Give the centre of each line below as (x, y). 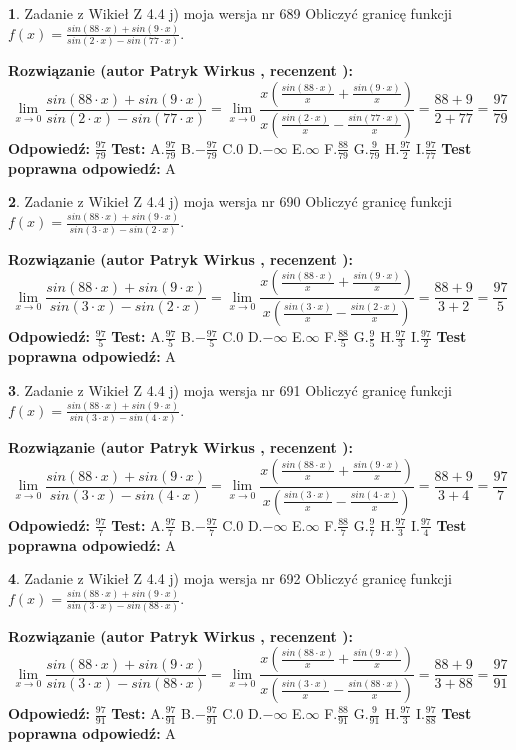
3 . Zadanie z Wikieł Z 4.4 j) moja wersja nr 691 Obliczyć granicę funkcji (230, 389)
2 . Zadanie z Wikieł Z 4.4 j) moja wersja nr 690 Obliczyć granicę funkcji (230, 201)
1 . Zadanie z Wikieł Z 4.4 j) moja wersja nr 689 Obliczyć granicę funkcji (230, 13)
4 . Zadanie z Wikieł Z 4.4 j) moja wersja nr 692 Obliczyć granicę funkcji (230, 578)
